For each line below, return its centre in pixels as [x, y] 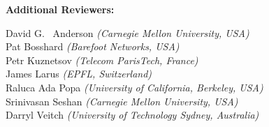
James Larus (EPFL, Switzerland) [79, 74]
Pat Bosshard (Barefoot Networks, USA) [93, 46]
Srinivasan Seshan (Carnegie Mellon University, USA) [122, 101]
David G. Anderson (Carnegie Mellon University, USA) [128, 32]
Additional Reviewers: [60, 9]
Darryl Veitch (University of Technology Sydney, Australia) [132, 115]
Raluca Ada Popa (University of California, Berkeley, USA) [134, 87]
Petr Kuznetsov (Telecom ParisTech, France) [102, 60]
